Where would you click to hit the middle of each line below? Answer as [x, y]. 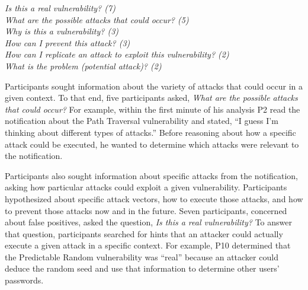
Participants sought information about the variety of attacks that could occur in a [154, 86]
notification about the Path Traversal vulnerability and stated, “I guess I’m [142, 121]
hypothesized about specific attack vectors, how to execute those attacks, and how [154, 198]
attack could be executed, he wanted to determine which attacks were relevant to [152, 144]
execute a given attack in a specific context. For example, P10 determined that [148, 245]
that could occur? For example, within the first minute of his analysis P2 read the [153, 109]
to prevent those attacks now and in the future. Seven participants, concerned [146, 210]
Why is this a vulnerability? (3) [62, 31]
